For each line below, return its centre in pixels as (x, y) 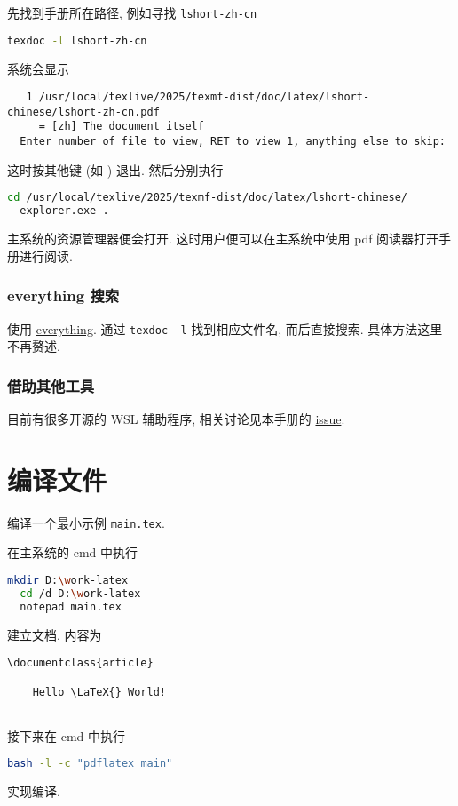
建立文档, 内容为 (55, 634)
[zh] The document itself (128, 127)
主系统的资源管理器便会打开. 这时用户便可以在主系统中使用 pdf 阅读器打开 (223, 239)
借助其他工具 (51, 385)
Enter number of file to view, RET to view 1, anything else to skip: (233, 142)
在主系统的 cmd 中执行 (73, 552)
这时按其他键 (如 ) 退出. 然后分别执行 (115, 169)
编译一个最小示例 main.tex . (86, 522)
